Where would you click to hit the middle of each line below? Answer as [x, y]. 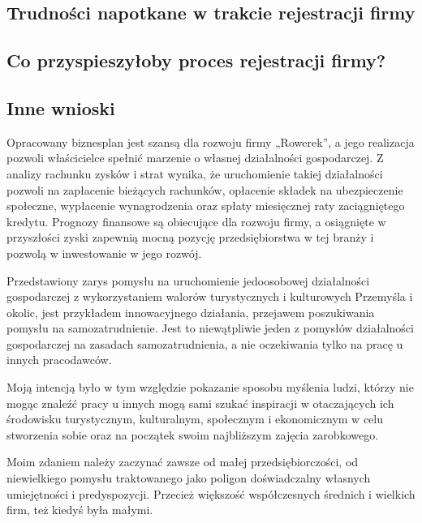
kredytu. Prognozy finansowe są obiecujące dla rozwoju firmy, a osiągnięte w [196, 221]
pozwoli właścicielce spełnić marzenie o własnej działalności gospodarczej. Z [195, 158]
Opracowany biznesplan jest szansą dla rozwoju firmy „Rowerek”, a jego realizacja [211, 141]
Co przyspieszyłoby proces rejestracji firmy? [196, 60]
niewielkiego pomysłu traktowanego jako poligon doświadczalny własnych [189, 478]
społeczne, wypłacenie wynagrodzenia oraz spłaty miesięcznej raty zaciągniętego [206, 206]
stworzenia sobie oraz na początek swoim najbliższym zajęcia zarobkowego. [193, 434]
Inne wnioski [61, 107]
